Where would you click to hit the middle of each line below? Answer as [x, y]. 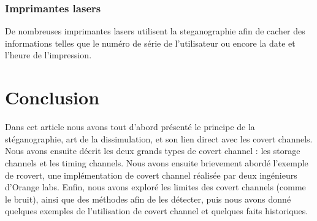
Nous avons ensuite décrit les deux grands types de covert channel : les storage [153, 151]
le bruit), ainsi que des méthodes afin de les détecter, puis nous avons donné [148, 199]
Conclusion [52, 97]
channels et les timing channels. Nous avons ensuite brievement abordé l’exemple [157, 162]
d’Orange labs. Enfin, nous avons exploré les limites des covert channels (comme [155, 187]
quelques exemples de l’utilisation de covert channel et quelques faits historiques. [157, 211]
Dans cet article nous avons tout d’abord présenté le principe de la [130, 127]
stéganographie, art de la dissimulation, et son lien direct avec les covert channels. [159, 138]
